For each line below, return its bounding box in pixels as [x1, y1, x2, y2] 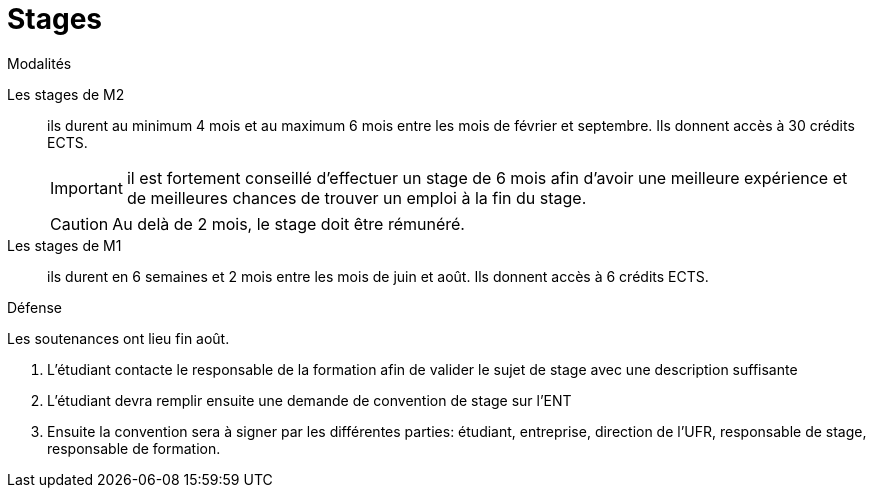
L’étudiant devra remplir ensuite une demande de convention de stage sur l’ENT [47, 391, 572, 409]
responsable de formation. [47, 439, 221, 457]
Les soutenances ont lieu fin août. [7, 329, 230, 347]
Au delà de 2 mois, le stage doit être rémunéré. [112, 213, 465, 234]
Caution [50, 213, 109, 234]
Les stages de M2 [7, 85, 125, 103]
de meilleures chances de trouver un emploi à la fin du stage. [126, 187, 587, 208]
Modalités [7, 54, 72, 72]
